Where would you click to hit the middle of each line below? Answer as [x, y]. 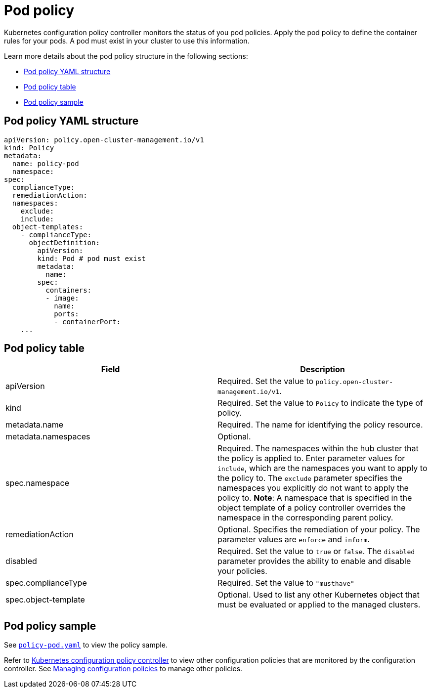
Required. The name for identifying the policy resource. [320, 425]
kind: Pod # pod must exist [91, 258]
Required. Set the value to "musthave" [286, 583]
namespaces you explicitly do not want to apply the [313, 488]
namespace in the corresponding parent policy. [305, 518]
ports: [66, 314]
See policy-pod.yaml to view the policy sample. [86, 645]
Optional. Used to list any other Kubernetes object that [319, 595]
